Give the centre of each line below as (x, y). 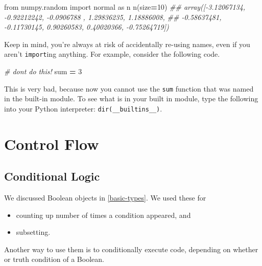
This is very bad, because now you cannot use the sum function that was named (129, 88)
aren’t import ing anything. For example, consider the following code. (112, 54)
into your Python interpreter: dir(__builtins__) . (83, 108)
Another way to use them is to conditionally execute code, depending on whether (131, 249)
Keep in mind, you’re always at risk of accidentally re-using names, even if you (127, 44)
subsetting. (33, 232)
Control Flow (52, 143)
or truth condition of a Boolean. (54, 259)
